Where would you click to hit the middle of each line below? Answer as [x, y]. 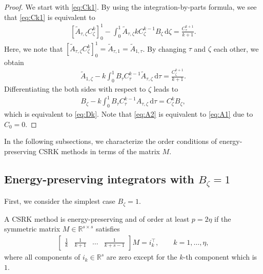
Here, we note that [34, 48]
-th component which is [220, 257]
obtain [14, 62]
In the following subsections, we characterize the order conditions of [111, 141]
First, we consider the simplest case [60, 201]
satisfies [108, 229]
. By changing [165, 48]
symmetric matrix [32, 229]
